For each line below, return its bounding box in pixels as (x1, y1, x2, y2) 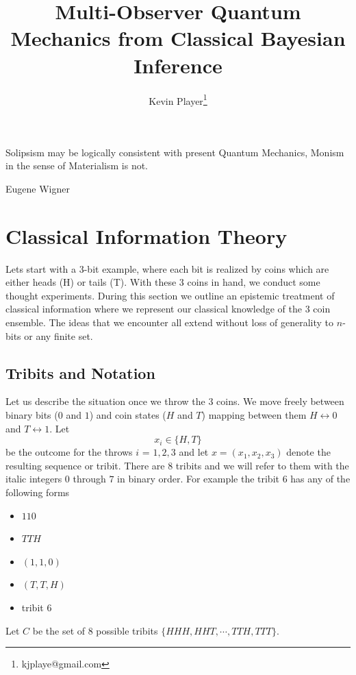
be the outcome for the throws (5, 445, 133, 459)
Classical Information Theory (5, 221, 288, 249)
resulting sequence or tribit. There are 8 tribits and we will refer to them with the (5, 458, 349, 472)
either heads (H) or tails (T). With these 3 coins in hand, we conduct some (5, 275, 320, 289)
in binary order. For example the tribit (117, 471, 279, 486)
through (73, 471, 106, 486)
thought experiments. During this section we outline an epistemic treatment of (5, 288, 335, 302)
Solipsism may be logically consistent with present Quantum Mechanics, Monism (5, 145, 344, 159)
